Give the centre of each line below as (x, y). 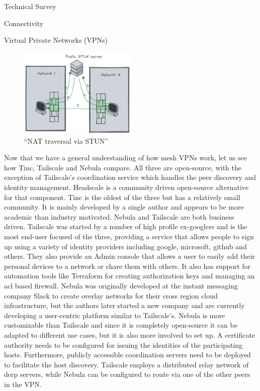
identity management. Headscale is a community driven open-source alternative (126, 187)
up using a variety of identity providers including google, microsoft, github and (125, 246)
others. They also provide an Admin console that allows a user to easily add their (129, 256)
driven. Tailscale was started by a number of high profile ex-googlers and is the (126, 226)
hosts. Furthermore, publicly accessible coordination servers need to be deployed (127, 355)
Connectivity (24, 23)
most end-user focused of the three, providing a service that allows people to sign (129, 236)
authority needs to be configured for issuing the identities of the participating (123, 345)
